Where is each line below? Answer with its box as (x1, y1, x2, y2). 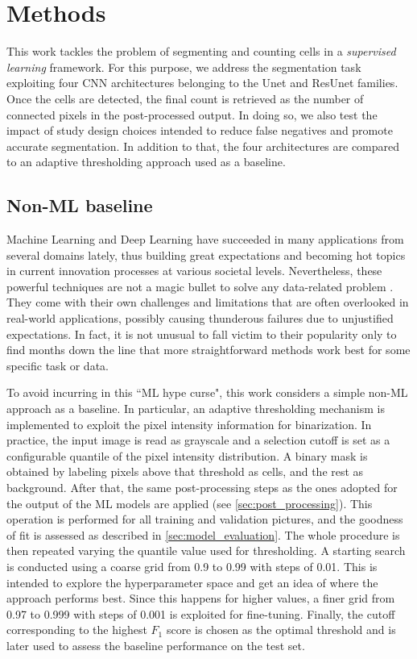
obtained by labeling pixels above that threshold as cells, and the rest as (6, 463, 364, 480)
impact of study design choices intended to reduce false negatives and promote (6, 122, 393, 139)
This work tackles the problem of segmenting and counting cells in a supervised (6, 43, 396, 60)
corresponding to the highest (6, 621, 147, 638)
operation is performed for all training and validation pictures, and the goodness (6, 511, 403, 528)
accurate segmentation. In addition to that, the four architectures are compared (6, 137, 400, 154)
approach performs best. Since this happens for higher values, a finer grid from (6, 590, 395, 607)
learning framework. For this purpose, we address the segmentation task (6, 58, 361, 75)
